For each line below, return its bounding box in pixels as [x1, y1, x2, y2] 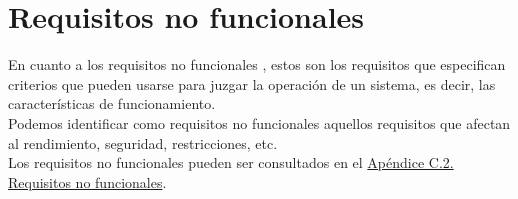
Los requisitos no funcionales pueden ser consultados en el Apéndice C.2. [8, 152, 454, 173]
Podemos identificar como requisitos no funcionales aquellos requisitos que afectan [8, 112, 511, 133]
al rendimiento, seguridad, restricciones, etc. [8, 132, 278, 153]
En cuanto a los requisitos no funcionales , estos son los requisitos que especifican [8, 54, 506, 75]
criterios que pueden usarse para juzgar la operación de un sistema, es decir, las [8, 73, 496, 94]
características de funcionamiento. [8, 93, 216, 114]
